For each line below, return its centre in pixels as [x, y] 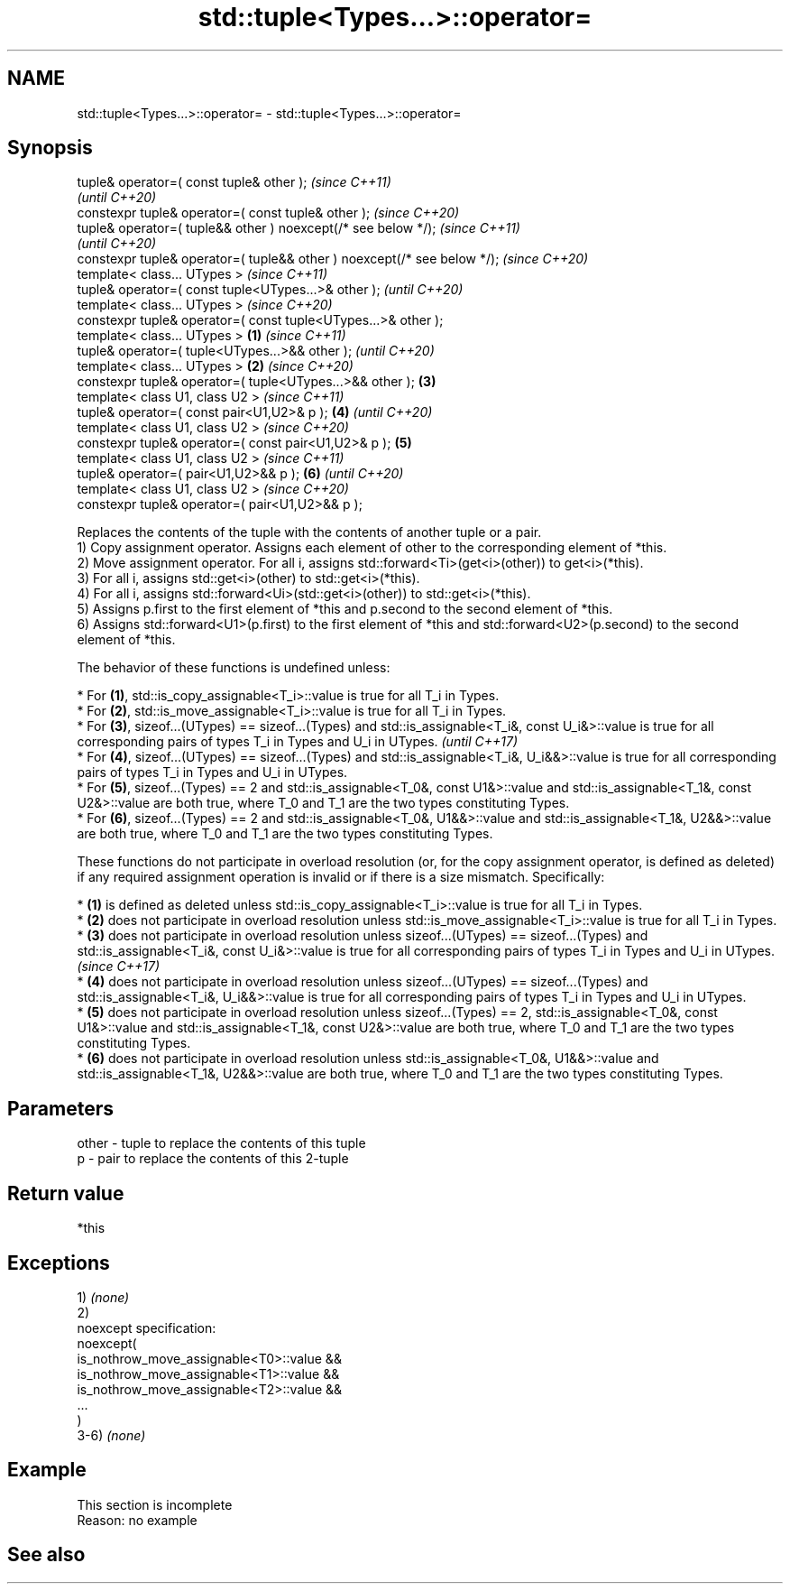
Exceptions [59, 1263]
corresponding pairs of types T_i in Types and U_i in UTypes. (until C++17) [298, 742]
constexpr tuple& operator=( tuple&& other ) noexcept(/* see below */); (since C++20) [333, 259]
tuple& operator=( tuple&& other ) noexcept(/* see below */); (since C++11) [299, 228]
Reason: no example [137, 1520]
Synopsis [50, 148]
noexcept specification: [147, 1327]
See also [46, 1555]
